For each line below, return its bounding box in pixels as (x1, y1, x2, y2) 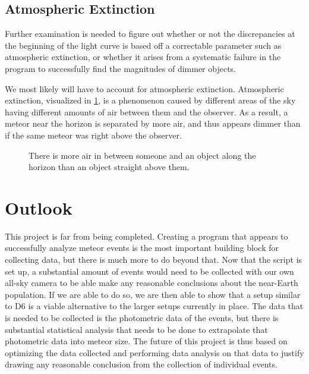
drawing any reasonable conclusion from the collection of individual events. (5, 358, 278, 370)
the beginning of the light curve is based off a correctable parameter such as (5, 39, 282, 51)
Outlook (5, 195, 72, 219)
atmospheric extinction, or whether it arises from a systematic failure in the (5, 51, 281, 63)
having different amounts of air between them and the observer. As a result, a (5, 105, 288, 118)
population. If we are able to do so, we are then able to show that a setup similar (5, 288, 301, 300)
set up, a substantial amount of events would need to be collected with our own (5, 265, 294, 277)
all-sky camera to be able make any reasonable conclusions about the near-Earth (5, 276, 298, 289)
